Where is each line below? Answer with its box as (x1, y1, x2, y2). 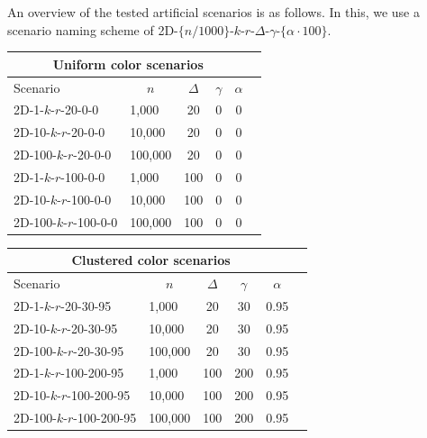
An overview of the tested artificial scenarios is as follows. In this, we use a (7, 3, 420, 21)
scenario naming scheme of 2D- (7, 20, 178, 39)
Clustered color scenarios (71, 251, 231, 269)
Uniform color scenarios (52, 54, 204, 73)
